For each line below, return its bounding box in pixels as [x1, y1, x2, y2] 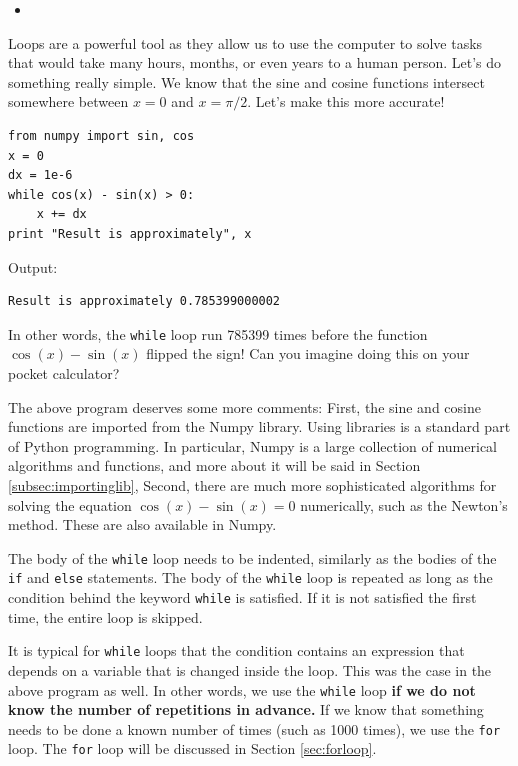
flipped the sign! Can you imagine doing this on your [146, 343, 470, 364]
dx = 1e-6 [8, 168, 73, 183]
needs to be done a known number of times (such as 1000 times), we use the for [8, 718, 501, 739]
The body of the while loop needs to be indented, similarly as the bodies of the [8, 547, 497, 568]
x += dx [36, 207, 87, 222]
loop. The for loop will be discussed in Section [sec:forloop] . [8, 738, 377, 759]
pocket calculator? [8, 362, 120, 383]
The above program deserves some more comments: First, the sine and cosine [8, 396, 481, 417]
